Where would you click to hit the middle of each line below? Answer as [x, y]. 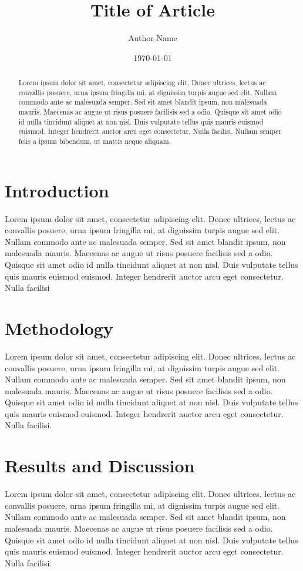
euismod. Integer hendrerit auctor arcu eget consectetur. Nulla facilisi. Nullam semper [150, 131]
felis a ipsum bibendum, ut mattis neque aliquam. [95, 141]
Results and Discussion [100, 466]
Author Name [153, 38]
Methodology [59, 328]
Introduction [57, 190]
